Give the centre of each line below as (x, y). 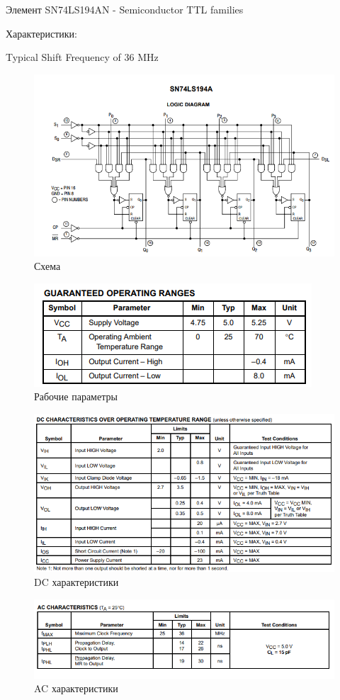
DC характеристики (76, 582)
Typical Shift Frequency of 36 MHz (82, 57)
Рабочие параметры (76, 396)
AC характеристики (76, 688)
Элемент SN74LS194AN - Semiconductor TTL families (125, 9)
